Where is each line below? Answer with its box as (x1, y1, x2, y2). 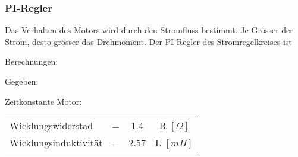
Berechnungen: (5, 55, 58, 68)
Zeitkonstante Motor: (5, 95, 82, 107)
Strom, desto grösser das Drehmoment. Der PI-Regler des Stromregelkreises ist (5, 35, 292, 47)
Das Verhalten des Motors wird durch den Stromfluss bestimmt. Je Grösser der (5, 24, 293, 36)
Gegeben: (5, 75, 39, 87)
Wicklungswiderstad (10, 118, 93, 133)
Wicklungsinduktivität (10, 136, 103, 150)
